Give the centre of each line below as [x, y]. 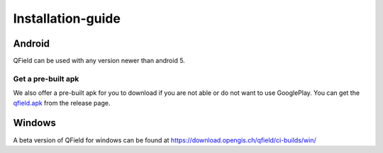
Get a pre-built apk [46, 79]
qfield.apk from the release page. [62, 103]
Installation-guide [67, 18]
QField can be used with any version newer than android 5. [99, 61]
